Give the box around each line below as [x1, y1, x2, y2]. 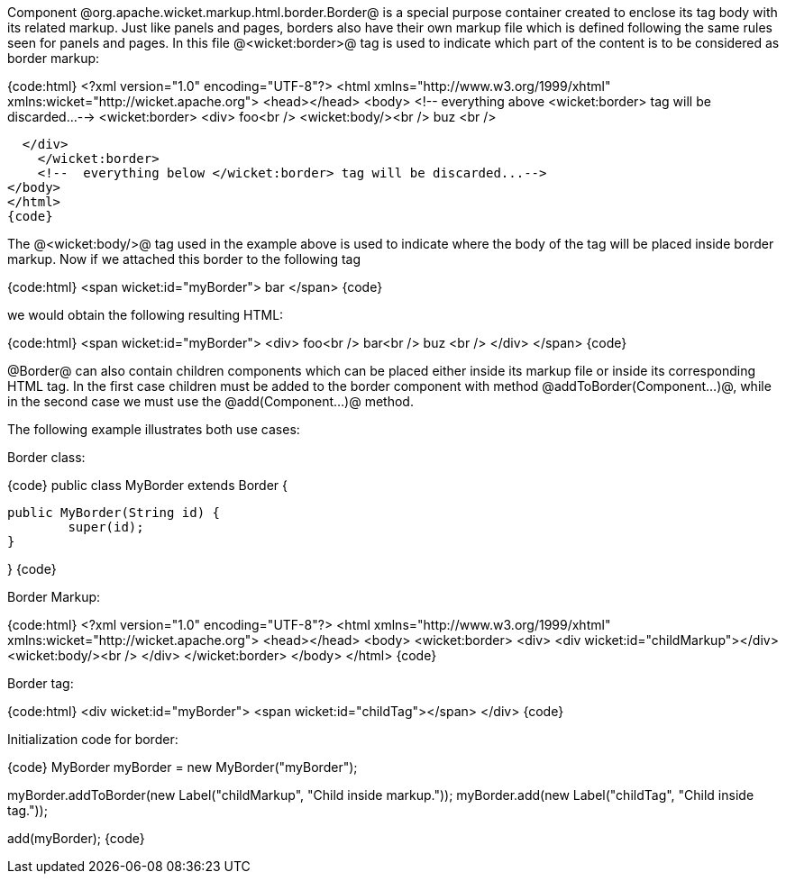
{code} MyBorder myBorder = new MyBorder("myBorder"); [7, 759, 358, 775]
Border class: [7, 450, 86, 465]
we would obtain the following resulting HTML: [7, 307, 284, 322]
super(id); [68, 520, 144, 534]
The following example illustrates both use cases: [7, 422, 300, 437]
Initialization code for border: [7, 731, 178, 747]
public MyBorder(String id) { [7, 505, 221, 520]
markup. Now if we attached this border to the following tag [7, 251, 361, 267]
